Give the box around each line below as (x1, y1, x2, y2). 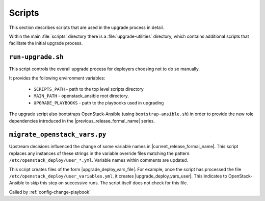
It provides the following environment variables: (9, 75, 106, 81)
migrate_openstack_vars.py (9, 130, 106, 139)
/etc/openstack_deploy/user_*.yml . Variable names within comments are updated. (9, 157, 188, 163)
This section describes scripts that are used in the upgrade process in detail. (9, 25, 164, 30)
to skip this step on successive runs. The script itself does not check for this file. (25, 180, 188, 186)
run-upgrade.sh (9, 53, 64, 61)
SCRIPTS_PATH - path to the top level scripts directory (33, 86, 144, 92)
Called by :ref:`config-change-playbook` (9, 189, 91, 195)
